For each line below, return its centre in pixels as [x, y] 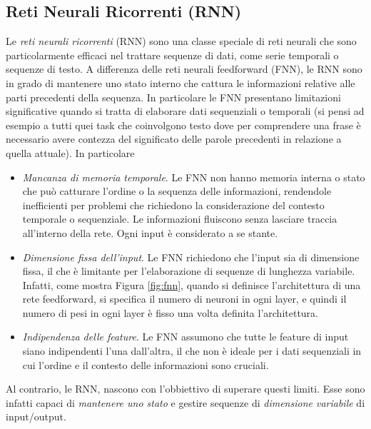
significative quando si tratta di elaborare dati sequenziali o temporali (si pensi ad [185, 111]
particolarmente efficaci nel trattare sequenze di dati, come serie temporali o [172, 55]
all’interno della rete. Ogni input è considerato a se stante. [150, 232]
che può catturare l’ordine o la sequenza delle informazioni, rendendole [177, 191]
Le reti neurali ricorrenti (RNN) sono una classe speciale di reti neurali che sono [181, 41]
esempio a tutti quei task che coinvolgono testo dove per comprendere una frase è [183, 125]
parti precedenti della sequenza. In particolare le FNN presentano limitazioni [173, 97]
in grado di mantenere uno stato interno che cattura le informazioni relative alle [181, 82]
